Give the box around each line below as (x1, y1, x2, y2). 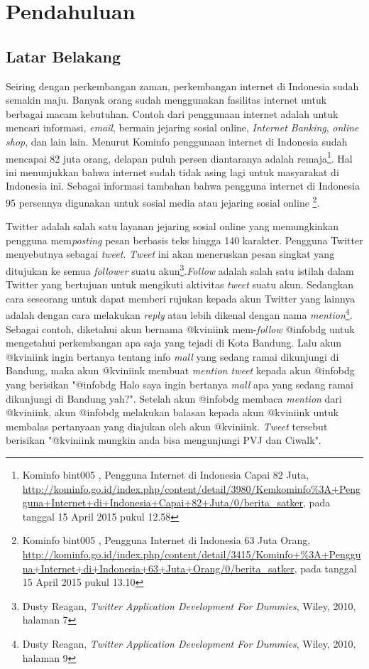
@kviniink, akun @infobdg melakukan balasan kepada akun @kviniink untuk (6, 405, 339, 420)
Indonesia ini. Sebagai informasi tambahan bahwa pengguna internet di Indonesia (6, 178, 360, 193)
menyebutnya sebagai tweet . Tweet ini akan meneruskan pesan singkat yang (6, 246, 335, 261)
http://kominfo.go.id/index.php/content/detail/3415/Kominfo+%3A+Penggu (22, 547, 361, 562)
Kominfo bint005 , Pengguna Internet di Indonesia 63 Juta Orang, (22, 533, 311, 548)
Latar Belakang (6, 45, 121, 67)
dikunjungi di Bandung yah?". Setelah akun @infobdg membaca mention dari (6, 391, 342, 406)
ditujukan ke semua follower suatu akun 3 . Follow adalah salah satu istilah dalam (6, 261, 354, 278)
